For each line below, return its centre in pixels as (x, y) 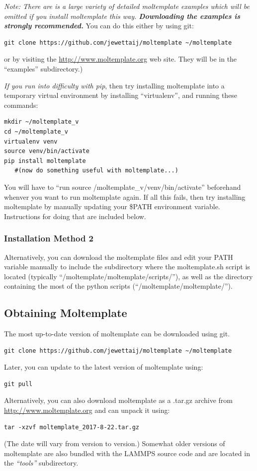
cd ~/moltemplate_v (36, 131)
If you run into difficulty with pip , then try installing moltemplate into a (114, 85)
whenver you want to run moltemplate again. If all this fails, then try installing (125, 196)
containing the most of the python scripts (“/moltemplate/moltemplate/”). (118, 286)
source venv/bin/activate (47, 151)
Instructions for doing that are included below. (75, 216)
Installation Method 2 (49, 238)
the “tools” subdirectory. (41, 463)
